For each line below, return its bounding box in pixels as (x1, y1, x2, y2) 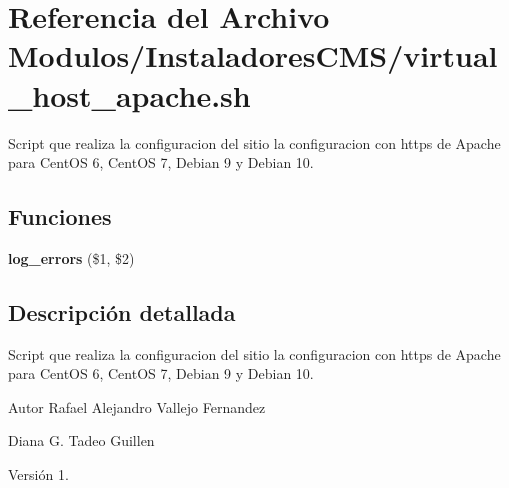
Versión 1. (8, 464, 69, 485)
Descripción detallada (8, 296, 236, 327)
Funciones (8, 201, 112, 232)
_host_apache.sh (8, 74, 251, 115)
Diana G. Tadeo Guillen (8, 430, 155, 451)
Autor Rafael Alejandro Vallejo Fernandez (8, 396, 266, 417)
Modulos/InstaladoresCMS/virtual (8, 35, 498, 76)
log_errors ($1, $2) (8, 247, 135, 268)
